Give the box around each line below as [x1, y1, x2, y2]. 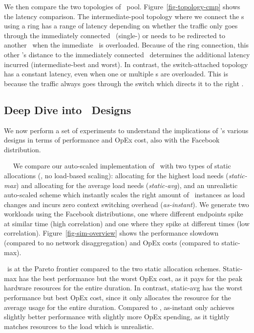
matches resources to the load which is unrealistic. [4, 321, 154, 331]
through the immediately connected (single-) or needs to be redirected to [4, 30, 225, 40]
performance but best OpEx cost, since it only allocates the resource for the [4, 292, 231, 303]
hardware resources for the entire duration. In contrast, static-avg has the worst [4, 283, 243, 293]
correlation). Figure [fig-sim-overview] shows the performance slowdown [4, 228, 219, 238]
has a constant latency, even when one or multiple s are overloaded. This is [4, 69, 228, 79]
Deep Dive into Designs [4, 102, 131, 117]
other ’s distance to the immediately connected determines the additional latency [4, 49, 250, 59]
